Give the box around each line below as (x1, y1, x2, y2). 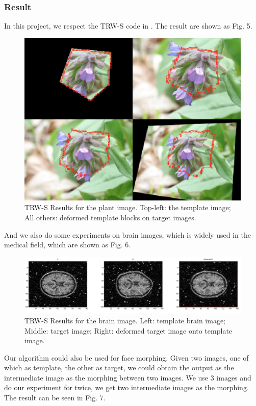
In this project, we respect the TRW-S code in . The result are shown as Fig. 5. (4, 20, 252, 31)
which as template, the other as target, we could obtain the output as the (4, 362, 234, 373)
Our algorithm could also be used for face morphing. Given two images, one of (4, 352, 249, 363)
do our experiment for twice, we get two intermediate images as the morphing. (4, 382, 249, 393)
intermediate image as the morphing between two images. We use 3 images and (4, 372, 251, 383)
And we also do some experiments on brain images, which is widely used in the (4, 229, 251, 240)
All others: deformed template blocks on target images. (24, 212, 196, 222)
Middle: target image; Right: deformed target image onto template (24, 325, 233, 336)
